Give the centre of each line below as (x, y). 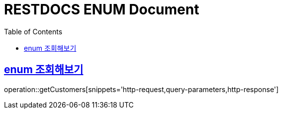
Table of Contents (33, 31)
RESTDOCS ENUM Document (102, 9)
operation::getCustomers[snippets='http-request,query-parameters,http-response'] (141, 89)
